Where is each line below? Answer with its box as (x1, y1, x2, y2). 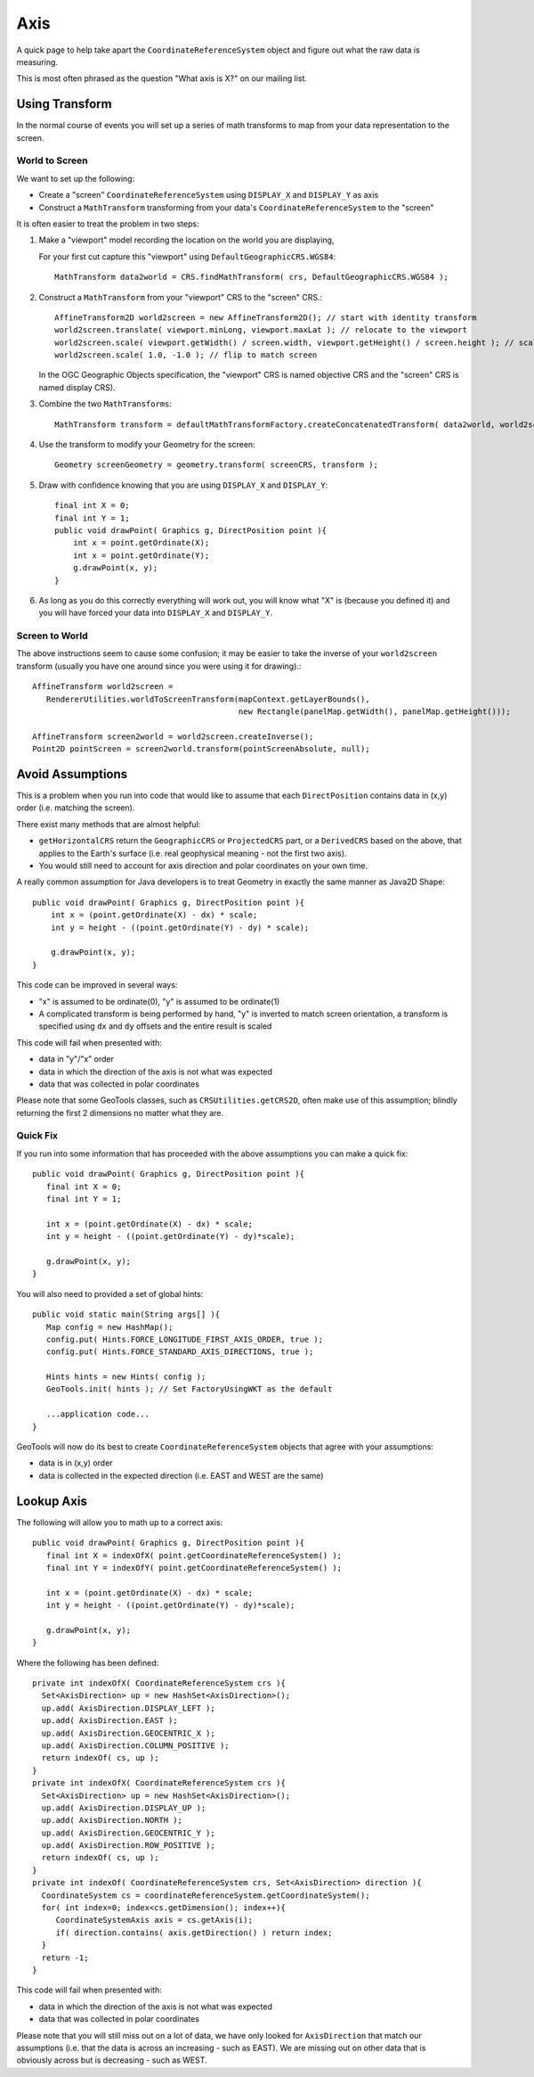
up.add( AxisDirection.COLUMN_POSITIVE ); (41, 1740, 231, 1751)
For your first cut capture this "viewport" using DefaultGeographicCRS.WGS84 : (38, 250, 336, 262)
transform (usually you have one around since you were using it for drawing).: (16, 661, 302, 671)
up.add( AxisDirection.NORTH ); (41, 1815, 182, 1826)
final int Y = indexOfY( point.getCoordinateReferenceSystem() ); (45, 1563, 343, 1572)
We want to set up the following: (16, 173, 135, 184)
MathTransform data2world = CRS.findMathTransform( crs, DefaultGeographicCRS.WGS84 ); (54, 272, 449, 283)
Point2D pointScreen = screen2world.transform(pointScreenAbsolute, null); (32, 744, 370, 754)
